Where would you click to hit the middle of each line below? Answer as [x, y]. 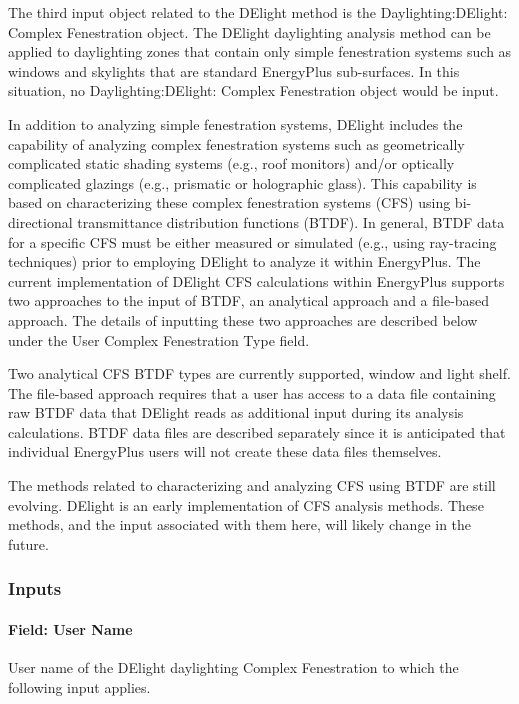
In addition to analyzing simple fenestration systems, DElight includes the [235, 123]
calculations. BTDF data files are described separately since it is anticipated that [257, 431]
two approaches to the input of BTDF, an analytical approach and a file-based [249, 300]
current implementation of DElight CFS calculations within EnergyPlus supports [256, 280]
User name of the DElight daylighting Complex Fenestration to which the [233, 667]
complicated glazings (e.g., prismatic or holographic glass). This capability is [242, 182]
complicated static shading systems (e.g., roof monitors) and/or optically [231, 163]
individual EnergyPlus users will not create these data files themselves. [225, 451]
